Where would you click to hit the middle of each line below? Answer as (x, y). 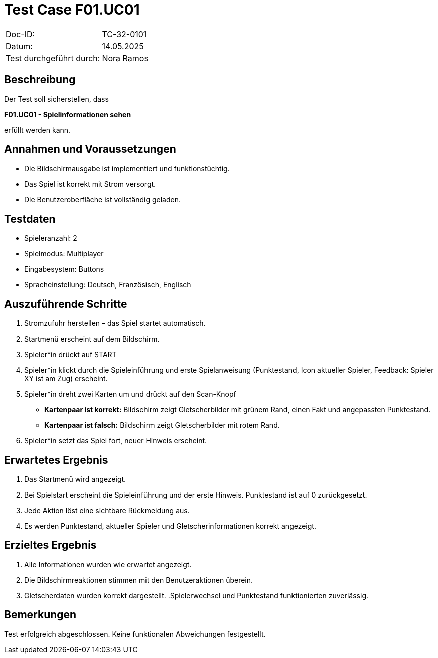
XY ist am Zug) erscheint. (66, 379)
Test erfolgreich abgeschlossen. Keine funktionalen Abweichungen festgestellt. (135, 634)
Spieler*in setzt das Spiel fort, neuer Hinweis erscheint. (116, 441)
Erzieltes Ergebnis (50, 545)
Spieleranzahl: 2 (51, 238)
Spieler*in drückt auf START (70, 355)
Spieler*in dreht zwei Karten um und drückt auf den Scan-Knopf (130, 394)
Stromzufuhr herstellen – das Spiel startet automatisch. (115, 323)
